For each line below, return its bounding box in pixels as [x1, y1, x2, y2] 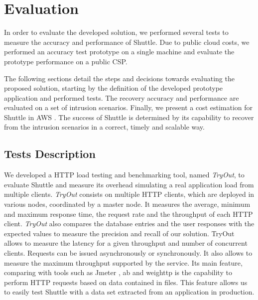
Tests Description [4, 146, 96, 161]
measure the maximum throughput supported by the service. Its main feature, [4, 257, 243, 268]
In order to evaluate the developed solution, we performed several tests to [4, 27, 229, 37]
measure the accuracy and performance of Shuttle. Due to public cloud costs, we [4, 36, 250, 47]
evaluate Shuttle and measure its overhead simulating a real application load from [4, 179, 254, 189]
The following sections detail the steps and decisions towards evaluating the [4, 73, 235, 83]
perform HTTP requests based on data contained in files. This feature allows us [4, 277, 248, 287]
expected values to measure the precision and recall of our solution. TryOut [4, 228, 235, 238]
